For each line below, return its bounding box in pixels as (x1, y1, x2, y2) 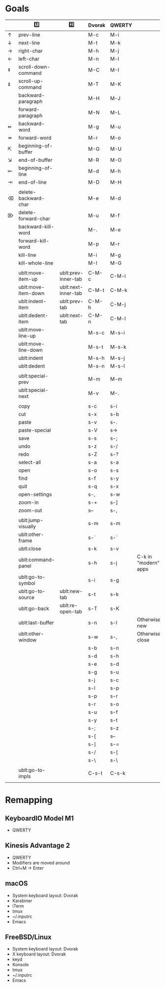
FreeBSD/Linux (5, 933, 52, 941)
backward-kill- (18, 223, 55, 230)
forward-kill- (18, 237, 50, 244)
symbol (18, 579, 36, 586)
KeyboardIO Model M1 (5, 814, 74, 822)
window (18, 636, 37, 643)
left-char (18, 55, 40, 62)
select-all (18, 458, 41, 465)
